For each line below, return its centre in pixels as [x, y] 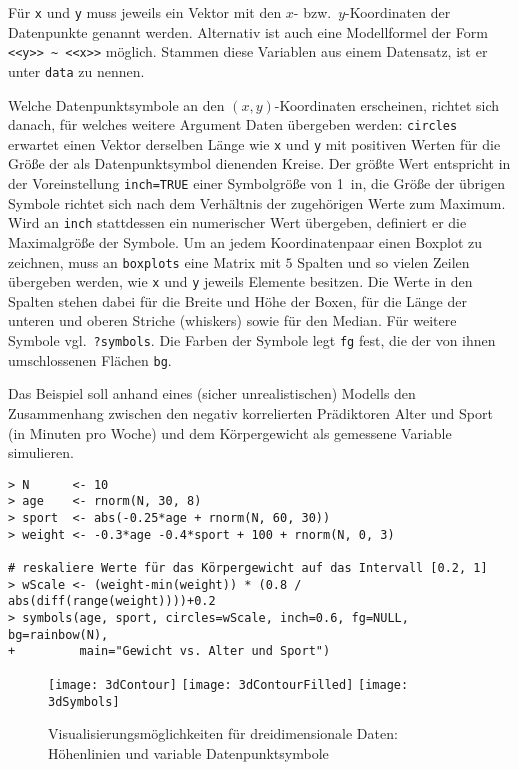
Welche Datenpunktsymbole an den [116, 104]
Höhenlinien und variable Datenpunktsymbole [188, 752]
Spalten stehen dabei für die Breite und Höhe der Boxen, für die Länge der [237, 300]
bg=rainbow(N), [58, 634]
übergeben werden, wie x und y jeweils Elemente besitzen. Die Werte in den [240, 281]
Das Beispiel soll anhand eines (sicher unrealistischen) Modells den [212, 393]
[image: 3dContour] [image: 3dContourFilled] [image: [228, 684]
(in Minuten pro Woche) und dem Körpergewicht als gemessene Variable [230, 432]
